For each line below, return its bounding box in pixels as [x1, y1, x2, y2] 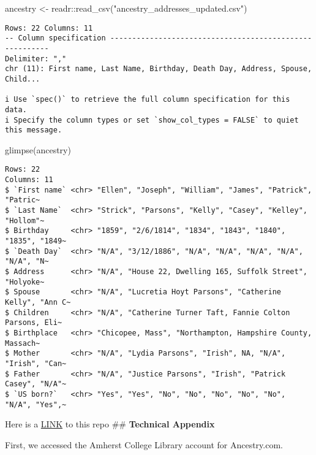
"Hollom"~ [5, 216, 45, 225]
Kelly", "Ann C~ [5, 297, 71, 307]
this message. [5, 126, 62, 135]
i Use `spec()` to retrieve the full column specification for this [5, 95, 290, 104]
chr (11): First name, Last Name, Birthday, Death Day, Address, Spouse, [5, 64, 312, 74]
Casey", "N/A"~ [5, 380, 67, 389]
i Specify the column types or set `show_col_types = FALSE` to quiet [5, 115, 299, 124]
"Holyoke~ [5, 277, 45, 286]
